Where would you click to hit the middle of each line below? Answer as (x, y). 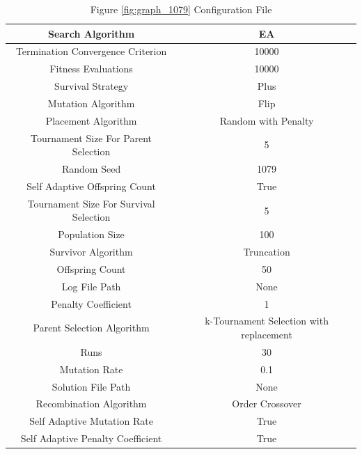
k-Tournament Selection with (267, 321)
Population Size (91, 234)
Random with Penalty (267, 120)
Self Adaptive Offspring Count (91, 186)
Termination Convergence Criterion (91, 51)
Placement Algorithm (91, 120)
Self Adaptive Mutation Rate (91, 421)
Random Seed (91, 169)
